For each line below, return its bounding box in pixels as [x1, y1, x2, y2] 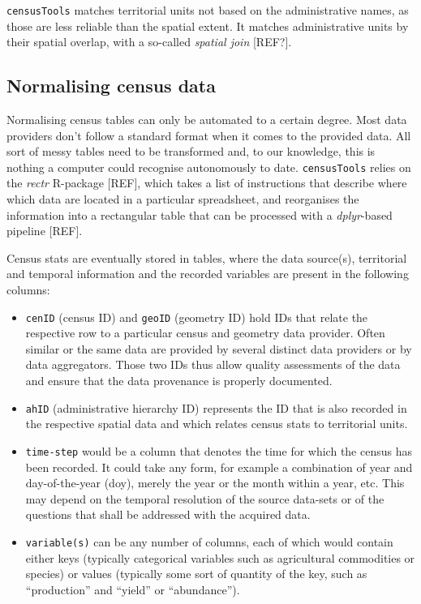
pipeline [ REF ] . [6, 222, 83, 239]
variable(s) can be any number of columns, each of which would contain [25, 533, 393, 550]
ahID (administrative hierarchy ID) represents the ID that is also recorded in [25, 399, 407, 416]
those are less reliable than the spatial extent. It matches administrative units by [6, 17, 409, 34]
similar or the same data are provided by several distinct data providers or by [25, 340, 412, 357]
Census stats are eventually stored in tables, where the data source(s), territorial [6, 249, 407, 266]
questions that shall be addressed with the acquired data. [25, 506, 311, 523]
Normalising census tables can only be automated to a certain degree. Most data [6, 111, 407, 128]
